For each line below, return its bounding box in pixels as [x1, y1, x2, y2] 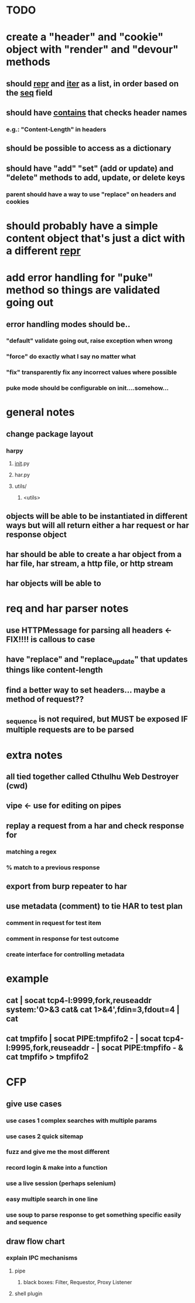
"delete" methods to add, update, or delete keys [6, 173, 186, 183]
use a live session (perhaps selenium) [6, 1179, 116, 1187]
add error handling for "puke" [6, 271, 153, 285]
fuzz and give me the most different [6, 1148, 110, 1156]
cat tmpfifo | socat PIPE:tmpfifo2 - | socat [6, 1034, 162, 1044]
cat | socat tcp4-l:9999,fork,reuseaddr [6, 995, 152, 1005]
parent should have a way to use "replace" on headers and [6, 190, 177, 198]
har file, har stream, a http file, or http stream [6, 558, 174, 568]
